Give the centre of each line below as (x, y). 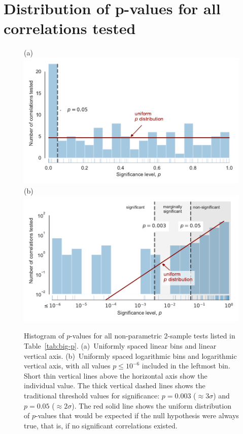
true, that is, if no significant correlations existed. (101, 425)
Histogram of (44, 336)
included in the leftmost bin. (186, 366)
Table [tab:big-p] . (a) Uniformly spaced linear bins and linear (120, 345)
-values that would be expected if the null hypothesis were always (137, 415)
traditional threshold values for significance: (92, 395)
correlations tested (70, 28)
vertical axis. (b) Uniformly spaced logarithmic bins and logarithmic (130, 355)
